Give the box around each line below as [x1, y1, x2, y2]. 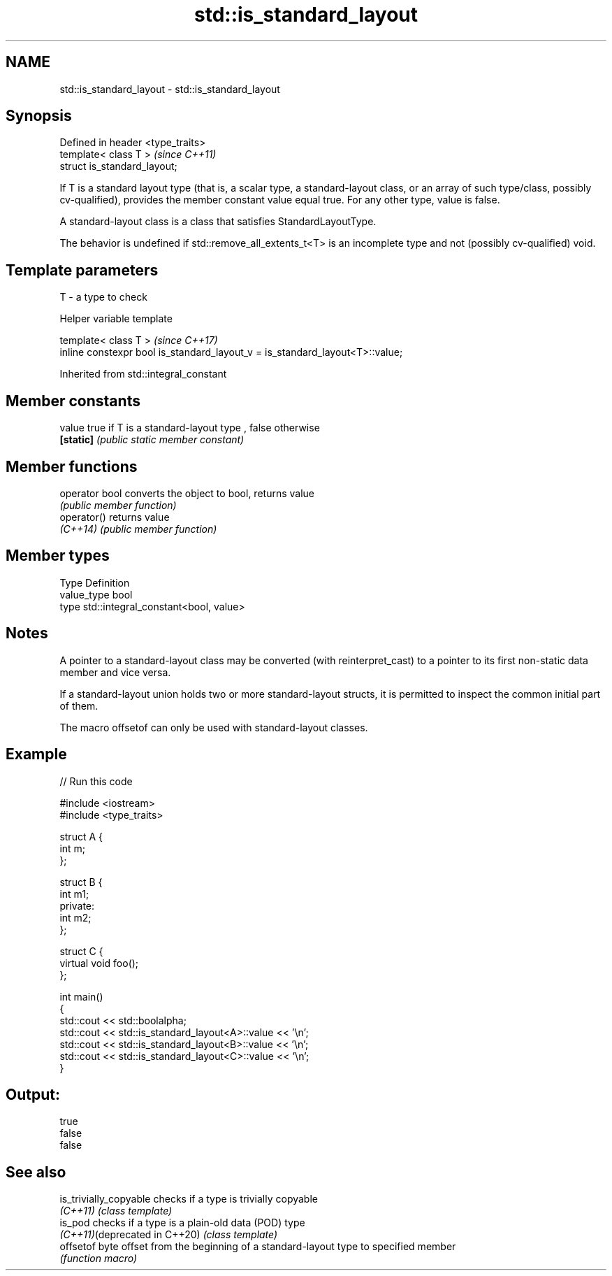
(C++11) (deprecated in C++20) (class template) [59, 1228, 278, 1241]
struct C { [59, 945, 103, 957]
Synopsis [6, 107, 72, 125]
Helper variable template [59, 313, 173, 325]
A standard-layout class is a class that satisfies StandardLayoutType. [59, 215, 377, 228]
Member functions [6, 457, 138, 475]
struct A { [59, 830, 103, 843]
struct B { [59, 875, 103, 888]
